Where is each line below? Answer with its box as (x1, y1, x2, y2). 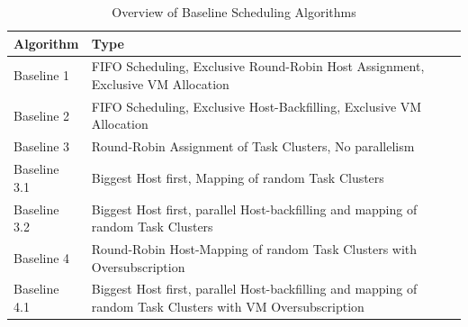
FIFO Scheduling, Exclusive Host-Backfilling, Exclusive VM (91, 96, 422, 115)
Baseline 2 (13, 105, 70, 124)
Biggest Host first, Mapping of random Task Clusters (91, 168, 384, 186)
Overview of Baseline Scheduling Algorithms (112, 3, 356, 21)
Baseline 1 (13, 66, 70, 85)
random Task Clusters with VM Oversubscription (91, 297, 364, 316)
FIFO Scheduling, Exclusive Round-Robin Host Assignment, (91, 57, 425, 76)
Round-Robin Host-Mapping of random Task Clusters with (91, 240, 418, 259)
